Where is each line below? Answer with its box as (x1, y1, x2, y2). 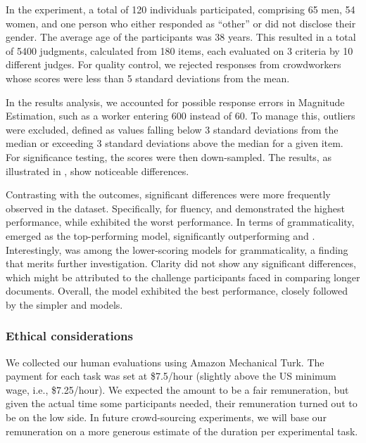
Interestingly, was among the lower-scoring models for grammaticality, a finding (6, 242, 348, 257)
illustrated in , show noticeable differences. (6, 163, 189, 178)
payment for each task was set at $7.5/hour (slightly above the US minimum (6, 368, 336, 383)
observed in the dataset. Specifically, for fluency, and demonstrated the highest (6, 200, 345, 215)
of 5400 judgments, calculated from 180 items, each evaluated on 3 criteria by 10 (6, 43, 353, 58)
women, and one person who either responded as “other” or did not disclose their (6, 15, 356, 30)
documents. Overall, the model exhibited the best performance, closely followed (6, 283, 348, 298)
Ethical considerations (6, 327, 133, 345)
